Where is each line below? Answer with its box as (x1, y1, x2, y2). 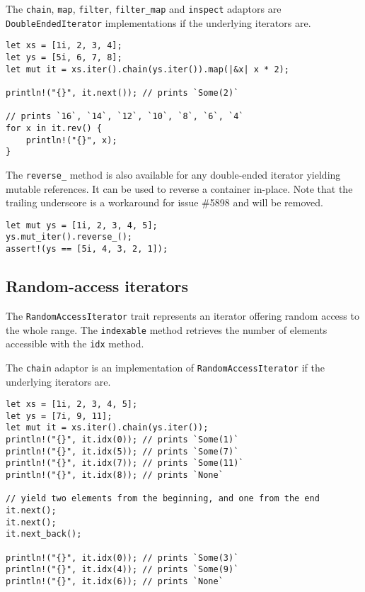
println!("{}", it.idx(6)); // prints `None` (6, 576, 224, 586)
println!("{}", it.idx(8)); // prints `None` (6, 470, 224, 481)
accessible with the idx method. (6, 336, 144, 351)
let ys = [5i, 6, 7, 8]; (6, 52, 122, 62)
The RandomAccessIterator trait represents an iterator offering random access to (6, 308, 359, 323)
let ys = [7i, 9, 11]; (6, 411, 112, 421)
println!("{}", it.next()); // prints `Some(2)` (6, 87, 239, 98)
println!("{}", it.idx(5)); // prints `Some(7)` (6, 446, 239, 457)
